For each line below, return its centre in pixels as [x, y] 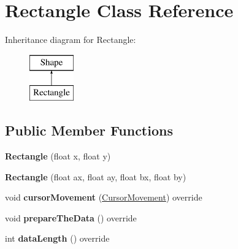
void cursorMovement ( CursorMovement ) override [104, 197]
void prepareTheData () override [71, 217]
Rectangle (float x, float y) [58, 156]
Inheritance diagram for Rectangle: [71, 40]
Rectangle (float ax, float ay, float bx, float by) [96, 176]
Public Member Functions [89, 130]
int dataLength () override [57, 238]
